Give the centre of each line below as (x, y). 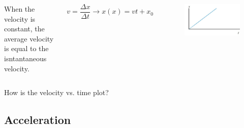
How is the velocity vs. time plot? (56, 92)
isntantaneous (25, 58)
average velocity (29, 38)
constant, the (24, 29)
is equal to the (26, 48)
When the (20, 9)
